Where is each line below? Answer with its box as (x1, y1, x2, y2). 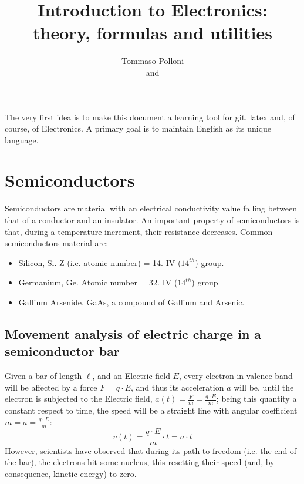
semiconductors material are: (5, 237, 109, 249)
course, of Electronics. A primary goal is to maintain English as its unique (5, 122, 272, 135)
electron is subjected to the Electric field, (5, 392, 153, 405)
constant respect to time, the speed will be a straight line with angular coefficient (5, 404, 298, 416)
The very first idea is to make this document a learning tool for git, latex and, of (5, 110, 295, 123)
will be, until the (234, 381, 294, 393)
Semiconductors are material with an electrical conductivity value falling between (5, 202, 298, 214)
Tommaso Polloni (121, 55, 184, 67)
